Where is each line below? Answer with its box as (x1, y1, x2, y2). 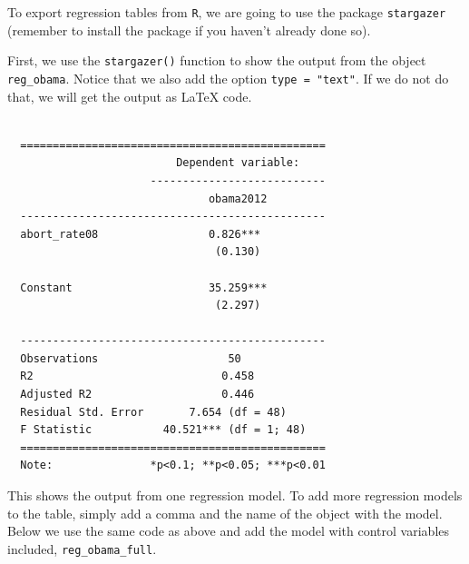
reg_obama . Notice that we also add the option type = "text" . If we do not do (7, 68, 449, 87)
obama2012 (208, 192, 268, 205)
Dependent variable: (176, 156, 300, 170)
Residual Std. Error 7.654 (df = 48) (20, 405, 287, 419)
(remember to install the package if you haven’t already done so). (7, 20, 371, 39)
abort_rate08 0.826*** (20, 227, 261, 241)
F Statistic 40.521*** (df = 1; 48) (20, 423, 307, 437)
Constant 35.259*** (20, 281, 268, 294)
